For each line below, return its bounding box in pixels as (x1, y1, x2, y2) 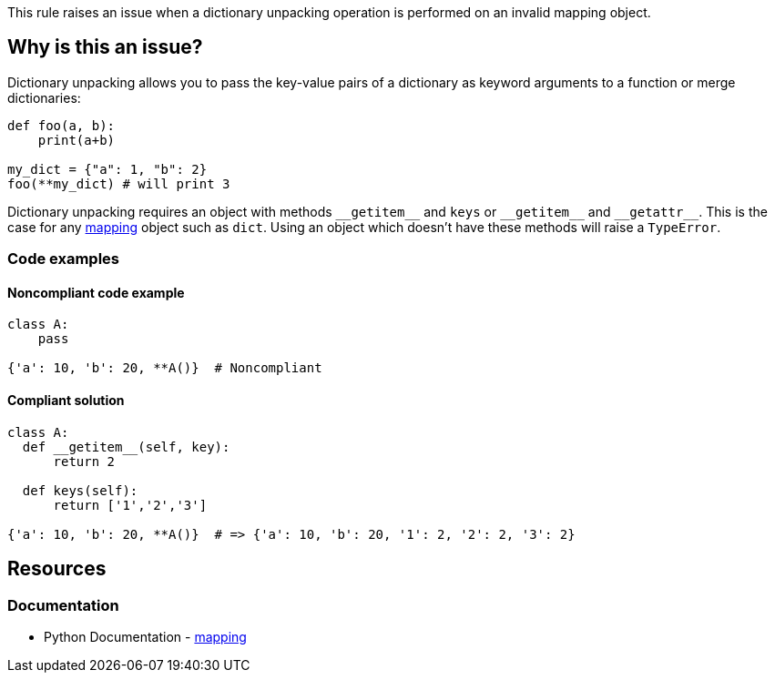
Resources (7, 557, 107, 581)
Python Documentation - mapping (44, 628, 247, 644)
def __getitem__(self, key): (22, 439, 230, 454)
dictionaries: (7, 89, 81, 106)
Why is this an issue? (7, 36, 203, 59)
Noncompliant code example (7, 284, 185, 300)
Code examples (7, 249, 120, 269)
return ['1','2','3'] (53, 497, 208, 513)
